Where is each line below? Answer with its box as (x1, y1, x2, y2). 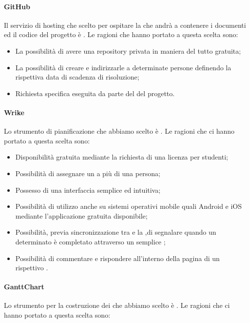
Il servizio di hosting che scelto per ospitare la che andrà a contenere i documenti (4, 20, 246, 30)
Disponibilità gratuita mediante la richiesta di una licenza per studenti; (15, 152, 228, 162)
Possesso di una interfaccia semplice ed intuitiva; (15, 184, 161, 195)
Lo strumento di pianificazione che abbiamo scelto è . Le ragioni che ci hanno (4, 126, 235, 136)
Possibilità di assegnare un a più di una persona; (15, 168, 160, 178)
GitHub (4, 1, 30, 11)
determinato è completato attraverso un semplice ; (15, 236, 166, 246)
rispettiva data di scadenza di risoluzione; (15, 72, 139, 82)
